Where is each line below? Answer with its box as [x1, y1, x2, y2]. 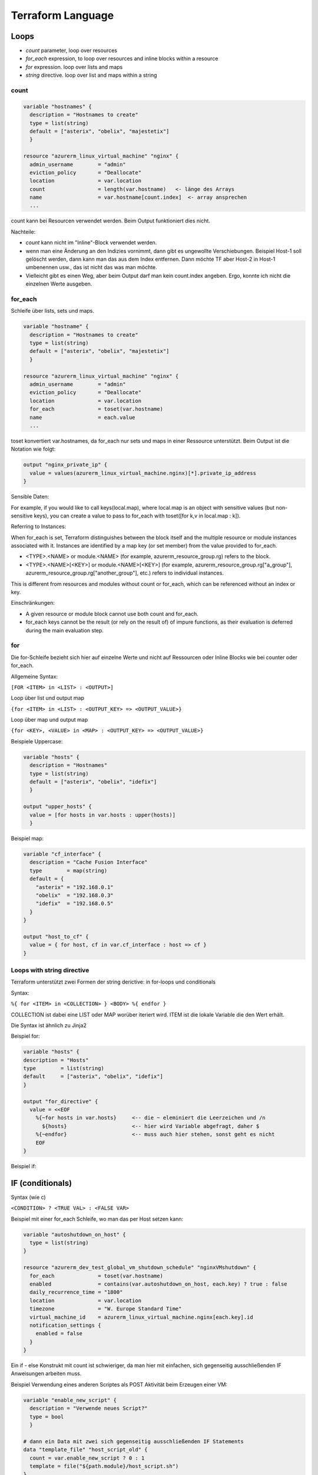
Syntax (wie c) [11, 1194, 47, 1201]
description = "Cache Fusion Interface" [29, 859, 148, 866]
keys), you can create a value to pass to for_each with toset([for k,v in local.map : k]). [34, 512, 241, 519]
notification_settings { [29, 1322, 101, 1329]
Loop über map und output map [11, 716, 88, 723]
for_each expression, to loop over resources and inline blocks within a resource [25, 55, 218, 62]
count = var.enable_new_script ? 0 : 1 [29, 1454, 145, 1461]
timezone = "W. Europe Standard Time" [29, 1306, 182, 1312]
